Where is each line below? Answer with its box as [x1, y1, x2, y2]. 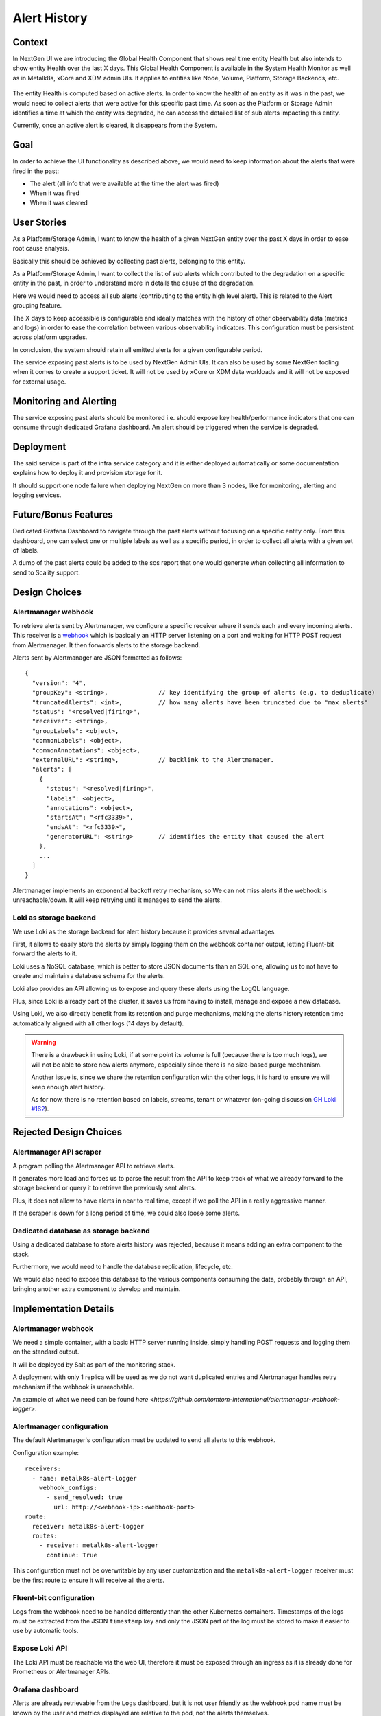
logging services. [12, 491, 62, 499]
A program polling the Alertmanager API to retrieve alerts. [12, 1161, 175, 1170]
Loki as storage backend [12, 913, 96, 923]
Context [12, 36, 48, 48]
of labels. [12, 546, 39, 554]
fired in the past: [12, 167, 60, 175]
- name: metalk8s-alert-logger [32, 1474, 137, 1482]
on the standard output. [12, 1347, 79, 1356]
